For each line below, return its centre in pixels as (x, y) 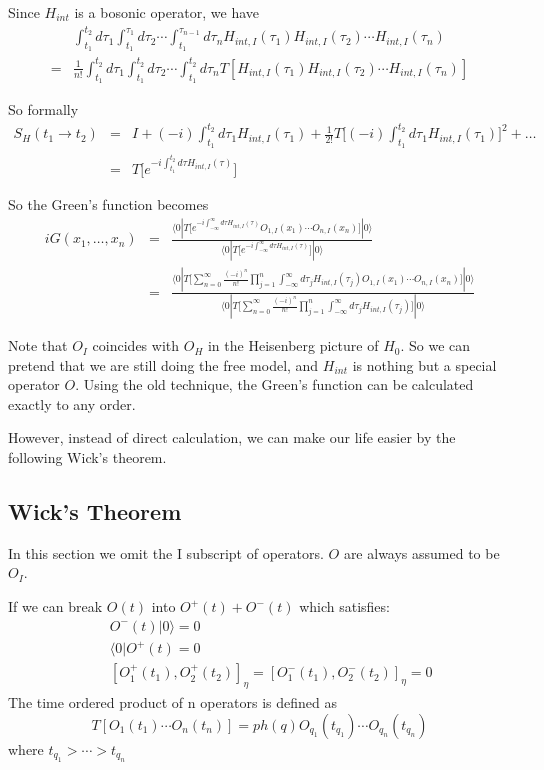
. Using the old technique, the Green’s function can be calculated (274, 384)
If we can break (55, 606)
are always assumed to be (421, 552)
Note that (38, 345)
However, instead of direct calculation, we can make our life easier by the (232, 437)
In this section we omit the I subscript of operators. (166, 552)
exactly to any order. (72, 403)
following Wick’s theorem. (87, 457)
